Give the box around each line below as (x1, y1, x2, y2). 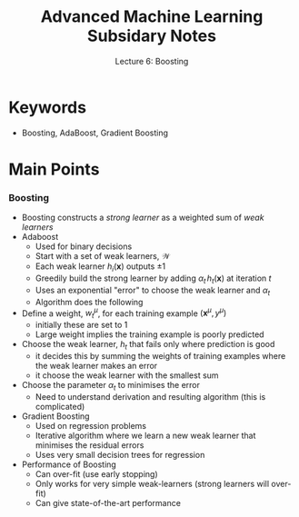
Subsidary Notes (86, 25, 217, 46)
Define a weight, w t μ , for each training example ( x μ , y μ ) (21, 306, 227, 321)
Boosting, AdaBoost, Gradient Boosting (21, 127, 169, 138)
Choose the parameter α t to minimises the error (21, 379, 201, 393)
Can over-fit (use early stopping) (35, 468, 158, 479)
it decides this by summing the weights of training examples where (35, 350, 286, 361)
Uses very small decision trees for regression (35, 449, 205, 460)
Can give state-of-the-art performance (35, 497, 181, 508)
